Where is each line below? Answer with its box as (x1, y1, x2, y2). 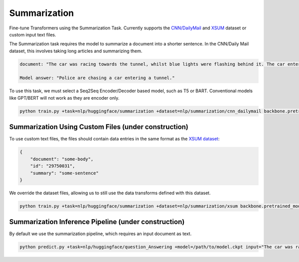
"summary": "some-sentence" (30, 170, 99, 176)
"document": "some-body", (30, 156, 94, 162)
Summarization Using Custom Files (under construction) (9, 123, 189, 131)
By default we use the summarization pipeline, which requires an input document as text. (9, 231, 192, 237)
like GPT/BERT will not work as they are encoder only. (9, 95, 120, 101)
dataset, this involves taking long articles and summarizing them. (9, 48, 143, 54)
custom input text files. (9, 31, 57, 37)
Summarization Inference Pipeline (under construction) (9, 218, 185, 226)
